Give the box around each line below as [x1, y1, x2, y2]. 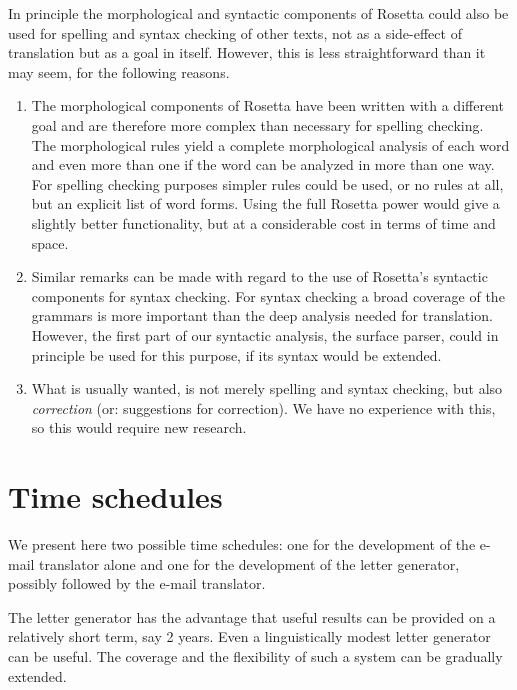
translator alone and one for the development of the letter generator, [39, 553, 460, 574]
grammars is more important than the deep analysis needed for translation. [31, 305, 493, 326]
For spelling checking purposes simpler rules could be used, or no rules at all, [31, 173, 504, 194]
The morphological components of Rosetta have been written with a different [31, 95, 504, 116]
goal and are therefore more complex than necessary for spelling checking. [31, 114, 484, 135]
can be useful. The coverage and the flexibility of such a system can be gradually [8, 645, 503, 666]
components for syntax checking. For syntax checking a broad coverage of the [31, 285, 505, 306]
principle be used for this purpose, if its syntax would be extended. [31, 344, 442, 365]
